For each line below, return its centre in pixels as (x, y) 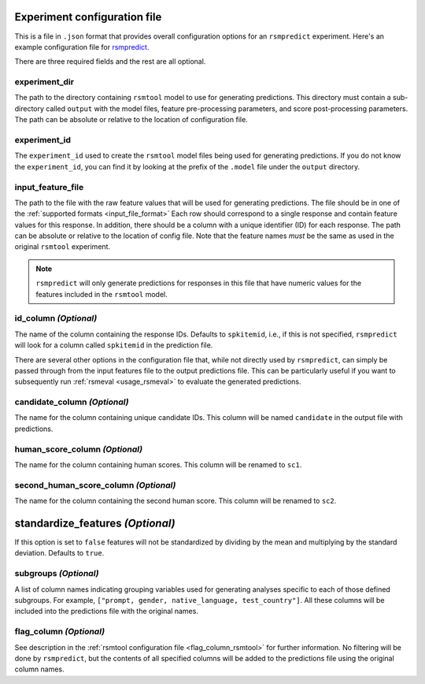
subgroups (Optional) (57, 574)
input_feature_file (49, 187)
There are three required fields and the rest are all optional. (110, 61)
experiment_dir (44, 82)
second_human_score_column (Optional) (95, 485)
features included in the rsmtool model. (102, 294)
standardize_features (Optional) (95, 523)
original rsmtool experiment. (62, 247)
